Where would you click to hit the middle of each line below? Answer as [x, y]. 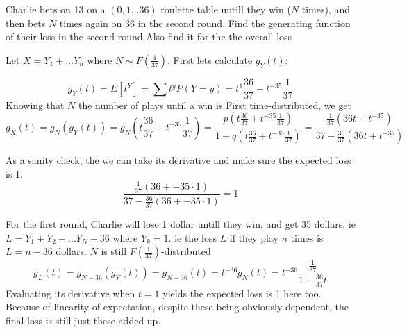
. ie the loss [192, 237]
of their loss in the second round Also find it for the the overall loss [149, 36]
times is [307, 237]
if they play [254, 237]
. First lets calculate [210, 59]
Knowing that [35, 105]
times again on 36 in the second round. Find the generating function [205, 23]
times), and [326, 9]
